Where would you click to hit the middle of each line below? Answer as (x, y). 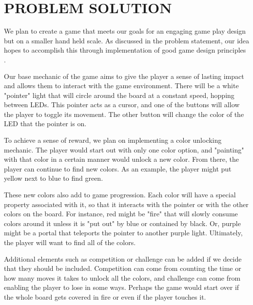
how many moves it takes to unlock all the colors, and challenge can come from (122, 277)
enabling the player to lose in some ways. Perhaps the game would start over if (122, 287)
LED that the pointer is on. (45, 124)
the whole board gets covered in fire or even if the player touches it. (105, 296)
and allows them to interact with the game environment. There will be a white (121, 86)
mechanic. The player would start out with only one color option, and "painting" (124, 149)
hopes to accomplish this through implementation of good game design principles (125, 50)
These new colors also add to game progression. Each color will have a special (120, 195)
